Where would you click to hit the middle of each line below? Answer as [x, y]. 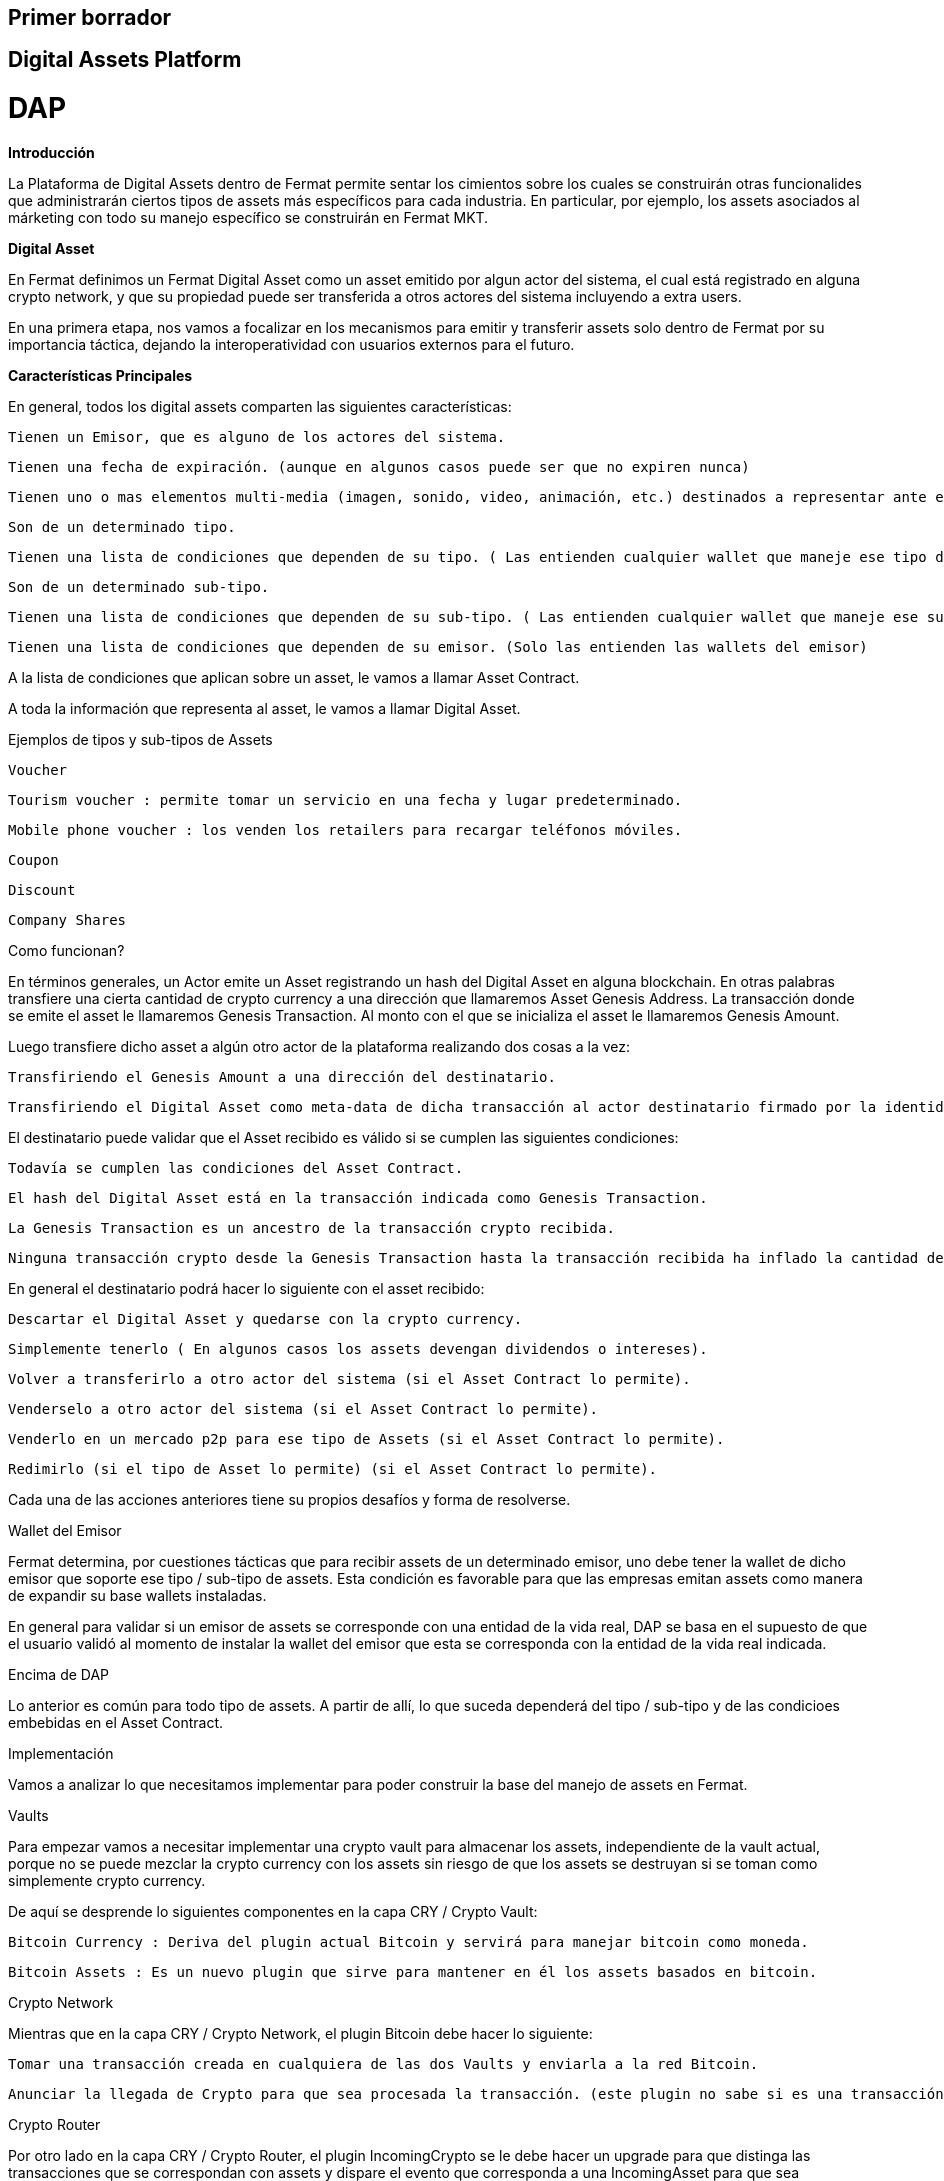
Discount [42, 889]
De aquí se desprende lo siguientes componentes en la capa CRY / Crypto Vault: [273, 1911]
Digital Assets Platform [125, 60]
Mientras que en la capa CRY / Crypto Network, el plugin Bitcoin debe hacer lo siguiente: [300, 2033]
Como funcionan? [66, 950]
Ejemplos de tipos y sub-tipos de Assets [140, 739]
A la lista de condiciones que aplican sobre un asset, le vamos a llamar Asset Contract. [294, 677]
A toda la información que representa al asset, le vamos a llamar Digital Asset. [264, 708]
